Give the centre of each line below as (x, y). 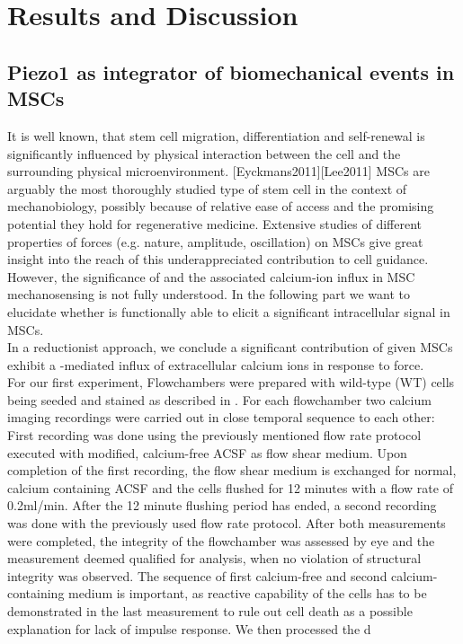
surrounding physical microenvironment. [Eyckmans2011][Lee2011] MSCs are (218, 171)
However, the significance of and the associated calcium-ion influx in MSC (211, 276)
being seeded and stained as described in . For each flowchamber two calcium (219, 399)
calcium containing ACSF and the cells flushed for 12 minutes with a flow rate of (230, 487)
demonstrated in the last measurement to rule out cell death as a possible (210, 611)
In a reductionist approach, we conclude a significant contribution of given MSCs (230, 347)
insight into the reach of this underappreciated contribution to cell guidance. (218, 259)
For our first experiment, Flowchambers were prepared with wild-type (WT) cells (231, 382)
